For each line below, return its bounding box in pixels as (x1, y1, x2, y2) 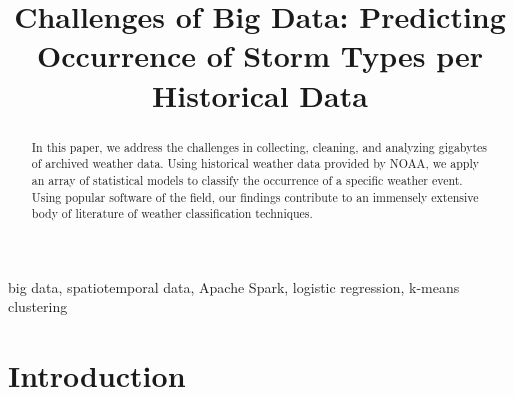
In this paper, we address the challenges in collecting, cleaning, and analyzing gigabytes (31, 138, 488, 155)
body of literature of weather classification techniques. (31, 205, 313, 222)
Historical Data (152, 74, 368, 115)
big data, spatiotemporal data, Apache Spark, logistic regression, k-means (8, 276, 460, 297)
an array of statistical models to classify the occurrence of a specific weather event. (31, 171, 463, 188)
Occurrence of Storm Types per (37, 35, 483, 76)
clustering (8, 296, 68, 317)
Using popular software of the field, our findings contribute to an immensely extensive (31, 188, 479, 205)
